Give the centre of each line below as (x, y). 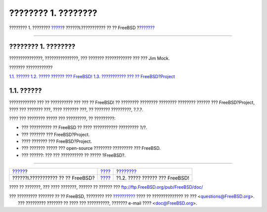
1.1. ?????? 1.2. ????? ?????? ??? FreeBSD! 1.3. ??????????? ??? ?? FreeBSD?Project (92, 77)
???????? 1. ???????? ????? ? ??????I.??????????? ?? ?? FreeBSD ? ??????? (82, 28)
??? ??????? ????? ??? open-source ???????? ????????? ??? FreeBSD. (91, 148)
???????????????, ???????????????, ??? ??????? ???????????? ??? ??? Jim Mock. (89, 58)
